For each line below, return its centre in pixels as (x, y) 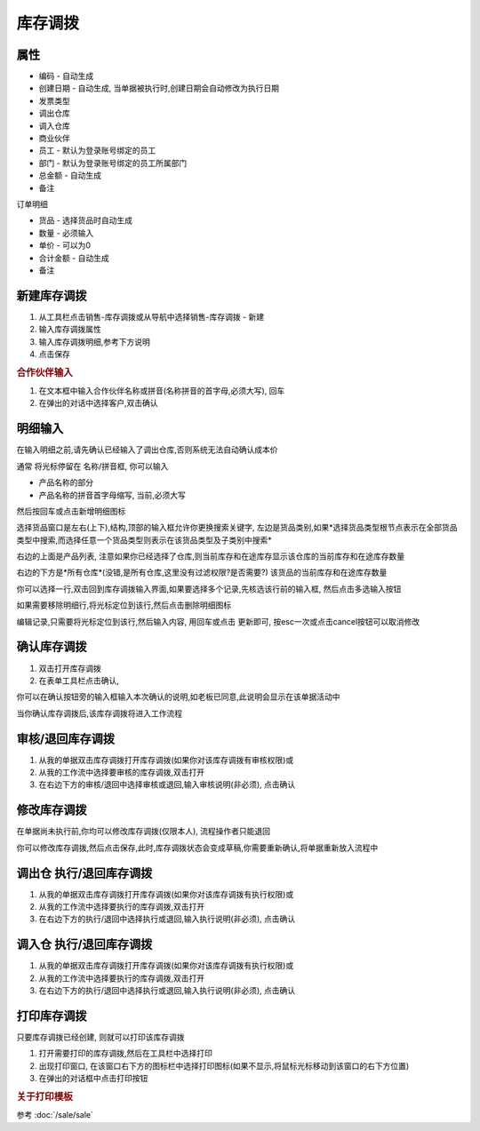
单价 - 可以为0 (65, 245)
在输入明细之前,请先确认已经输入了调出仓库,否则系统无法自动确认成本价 (148, 450)
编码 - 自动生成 (66, 76)
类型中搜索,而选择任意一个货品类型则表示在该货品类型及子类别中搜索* (144, 540)
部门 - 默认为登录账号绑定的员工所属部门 (113, 163)
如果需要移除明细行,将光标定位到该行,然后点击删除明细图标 (124, 605)
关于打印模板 (44, 1096)
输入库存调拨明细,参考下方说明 (95, 341)
